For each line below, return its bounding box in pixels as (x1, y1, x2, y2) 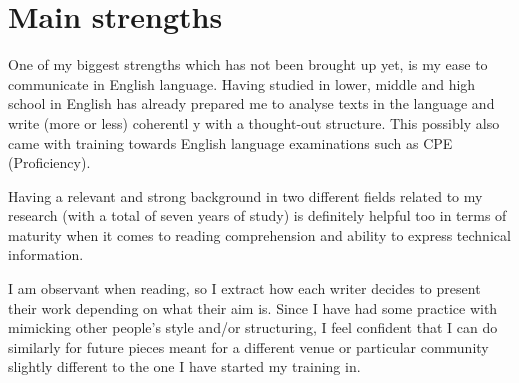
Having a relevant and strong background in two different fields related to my (8, 185, 483, 206)
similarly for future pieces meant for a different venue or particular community (8, 336, 489, 357)
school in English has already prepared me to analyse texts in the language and (8, 93, 495, 114)
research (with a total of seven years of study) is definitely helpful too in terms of (8, 205, 507, 226)
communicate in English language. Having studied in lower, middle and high (8, 73, 476, 94)
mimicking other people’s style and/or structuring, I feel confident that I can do (8, 317, 498, 338)
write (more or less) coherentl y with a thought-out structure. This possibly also (8, 112, 500, 133)
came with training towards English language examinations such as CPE (8, 132, 453, 153)
